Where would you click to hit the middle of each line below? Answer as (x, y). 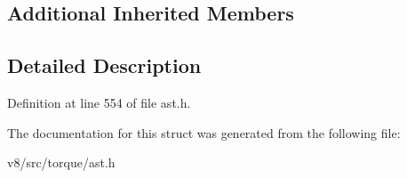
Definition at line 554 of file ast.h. (99, 102)
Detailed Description (104, 65)
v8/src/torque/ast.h (61, 162)
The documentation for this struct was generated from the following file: (204, 132)
